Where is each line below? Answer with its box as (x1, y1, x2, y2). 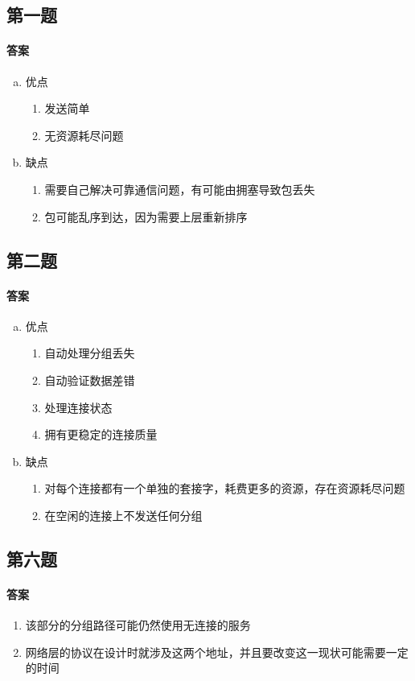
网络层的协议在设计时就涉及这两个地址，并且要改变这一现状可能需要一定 (25, 643, 409, 660)
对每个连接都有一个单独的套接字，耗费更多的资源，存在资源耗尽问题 (44, 480, 405, 497)
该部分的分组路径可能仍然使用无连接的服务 (25, 617, 251, 634)
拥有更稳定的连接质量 (44, 426, 158, 443)
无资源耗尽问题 (44, 126, 124, 143)
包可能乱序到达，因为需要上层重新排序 (44, 208, 248, 225)
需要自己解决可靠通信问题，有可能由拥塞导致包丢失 (44, 180, 315, 197)
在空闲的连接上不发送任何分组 (44, 506, 203, 523)
